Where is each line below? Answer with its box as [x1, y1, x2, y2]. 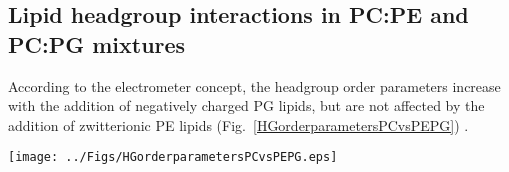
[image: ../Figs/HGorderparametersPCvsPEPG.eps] [8, 150, 338, 165]
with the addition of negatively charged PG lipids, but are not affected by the [8, 95, 485, 116]
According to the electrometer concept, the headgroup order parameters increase [8, 75, 501, 96]
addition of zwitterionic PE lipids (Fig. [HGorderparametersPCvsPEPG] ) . [8, 114, 469, 135]
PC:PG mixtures [8, 28, 186, 59]
